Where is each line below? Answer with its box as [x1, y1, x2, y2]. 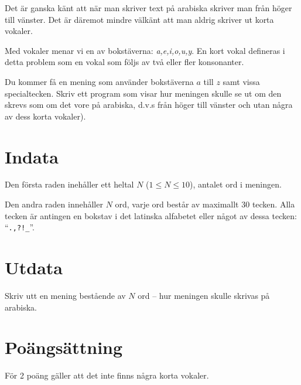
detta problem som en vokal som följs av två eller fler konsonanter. [5, 56, 244, 68]
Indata [5, 144, 59, 168]
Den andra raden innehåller [5, 198, 103, 210]
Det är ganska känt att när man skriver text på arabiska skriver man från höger [5, 2, 292, 13]
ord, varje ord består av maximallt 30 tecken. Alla [115, 198, 295, 210]
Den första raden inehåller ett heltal [5, 178, 134, 190]
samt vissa [223, 75, 260, 87]
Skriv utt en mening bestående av [5, 289, 126, 302]
